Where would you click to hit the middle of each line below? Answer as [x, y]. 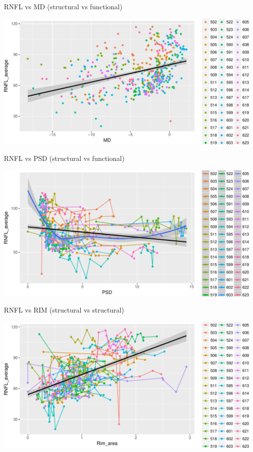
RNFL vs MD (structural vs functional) [63, 6]
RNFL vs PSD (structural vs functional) [64, 158]
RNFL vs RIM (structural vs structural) [64, 310]
